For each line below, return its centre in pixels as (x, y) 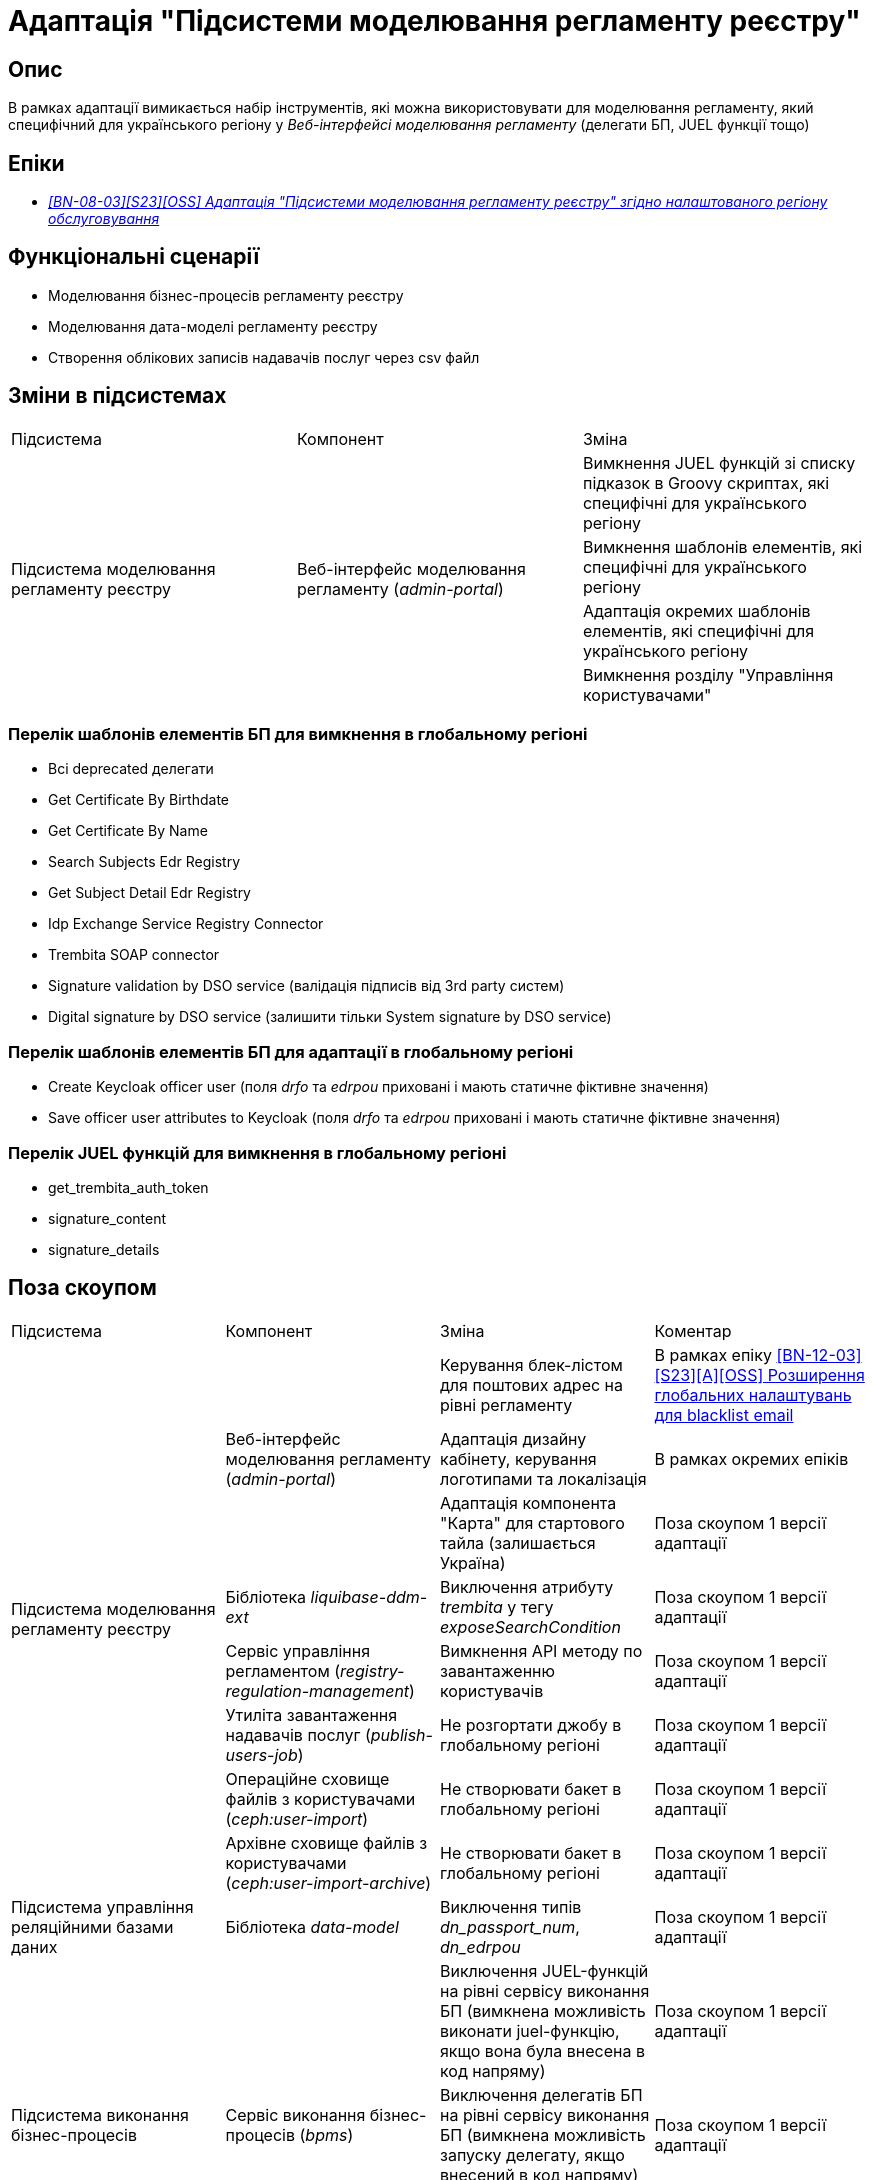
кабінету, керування (518, 1458)
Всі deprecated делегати (131, 769)
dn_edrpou (480, 1946)
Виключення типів (511, 1906)
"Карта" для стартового (532, 1522)
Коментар (693, 1330)
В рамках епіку (713, 1354)
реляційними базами (92, 1926)
